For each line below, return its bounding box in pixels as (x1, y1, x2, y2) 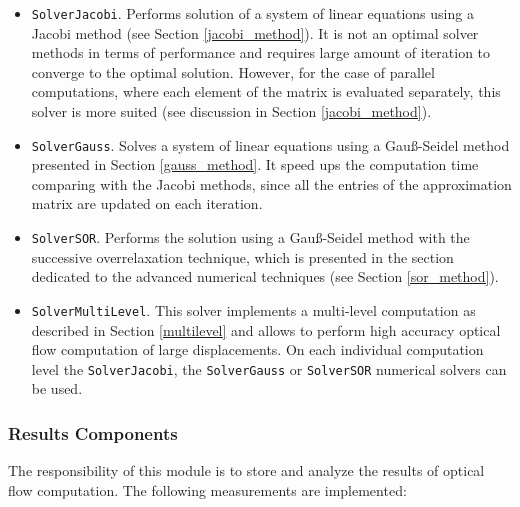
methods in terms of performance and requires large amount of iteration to (31, 42, 491, 63)
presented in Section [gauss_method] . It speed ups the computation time (31, 154, 479, 175)
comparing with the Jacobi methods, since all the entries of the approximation (31, 173, 512, 194)
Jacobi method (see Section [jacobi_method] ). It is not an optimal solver (31, 22, 479, 43)
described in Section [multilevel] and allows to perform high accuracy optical (31, 319, 501, 340)
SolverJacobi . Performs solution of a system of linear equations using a (31, 3, 474, 23)
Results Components (8, 420, 178, 445)
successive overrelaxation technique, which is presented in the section (31, 246, 454, 267)
